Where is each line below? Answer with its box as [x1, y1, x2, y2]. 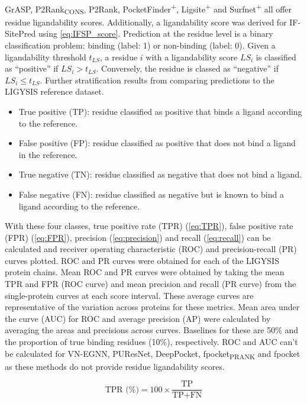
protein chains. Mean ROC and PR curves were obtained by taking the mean [5, 266, 285, 278]
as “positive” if [5, 62, 59, 75]
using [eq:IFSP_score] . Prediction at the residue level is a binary [38, 27, 273, 40]
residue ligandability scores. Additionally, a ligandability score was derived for [5, 15, 287, 28]
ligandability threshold [5, 50, 86, 63]
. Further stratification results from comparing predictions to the [40, 73, 274, 86]
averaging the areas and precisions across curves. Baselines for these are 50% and [5, 324, 299, 336]
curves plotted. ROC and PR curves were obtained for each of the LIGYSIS [5, 254, 279, 266]
